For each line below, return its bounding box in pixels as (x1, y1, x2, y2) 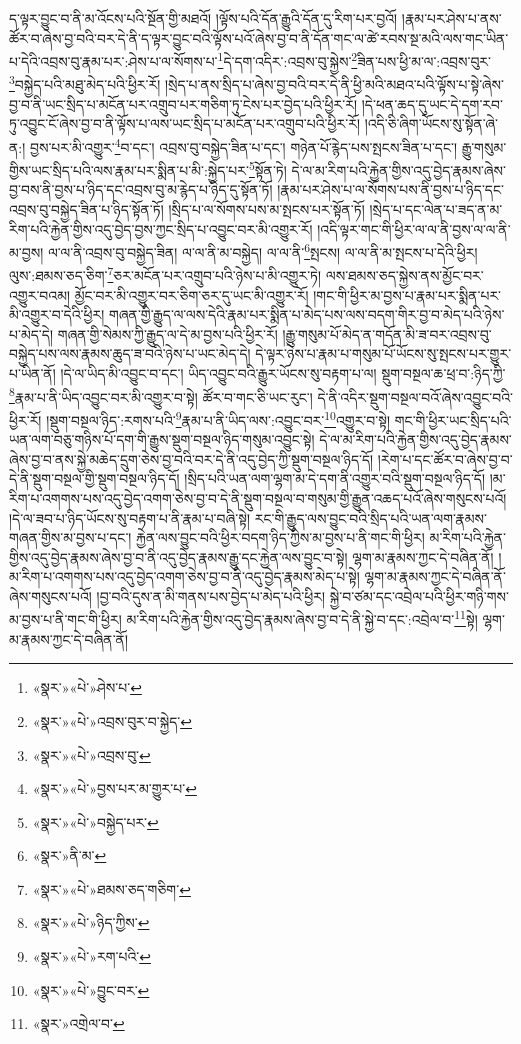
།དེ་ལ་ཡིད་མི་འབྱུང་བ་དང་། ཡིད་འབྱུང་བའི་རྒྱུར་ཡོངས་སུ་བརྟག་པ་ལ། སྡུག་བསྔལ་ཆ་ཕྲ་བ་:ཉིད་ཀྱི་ (60, 363, 506, 384)
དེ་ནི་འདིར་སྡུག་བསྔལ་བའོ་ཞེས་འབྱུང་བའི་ (317, 386, 513, 407)
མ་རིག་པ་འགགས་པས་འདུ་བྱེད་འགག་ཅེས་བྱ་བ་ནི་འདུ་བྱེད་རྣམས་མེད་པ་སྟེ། (9, 566, 360, 587)
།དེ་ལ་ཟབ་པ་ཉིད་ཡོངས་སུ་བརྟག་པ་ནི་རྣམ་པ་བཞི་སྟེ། (9, 507, 251, 528)
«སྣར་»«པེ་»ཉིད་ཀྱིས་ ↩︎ (32, 912, 150, 933)
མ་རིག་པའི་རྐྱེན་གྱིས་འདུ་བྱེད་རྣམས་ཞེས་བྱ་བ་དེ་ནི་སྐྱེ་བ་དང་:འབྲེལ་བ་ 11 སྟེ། (126, 606, 478, 630)
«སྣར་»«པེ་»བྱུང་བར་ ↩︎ (32, 979, 150, 1000)
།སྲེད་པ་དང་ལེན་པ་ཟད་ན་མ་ (369, 198, 503, 219)
